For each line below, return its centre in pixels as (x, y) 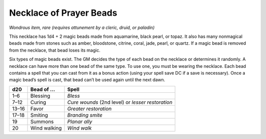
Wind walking (46, 128)
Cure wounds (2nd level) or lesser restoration (120, 102)
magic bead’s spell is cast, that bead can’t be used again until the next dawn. (87, 80)
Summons (42, 121)
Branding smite (85, 115)
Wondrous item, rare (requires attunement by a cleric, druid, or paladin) (82, 28)
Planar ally (80, 121)
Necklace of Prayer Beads (63, 13)
